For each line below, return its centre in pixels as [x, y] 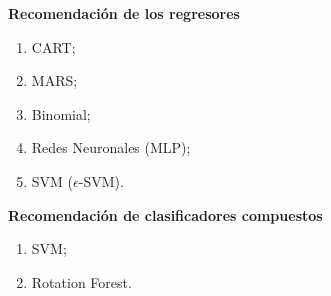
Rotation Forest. [81, 281]
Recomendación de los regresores [124, 13]
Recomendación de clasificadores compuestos [165, 214]
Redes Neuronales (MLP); [111, 147]
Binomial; [61, 113]
